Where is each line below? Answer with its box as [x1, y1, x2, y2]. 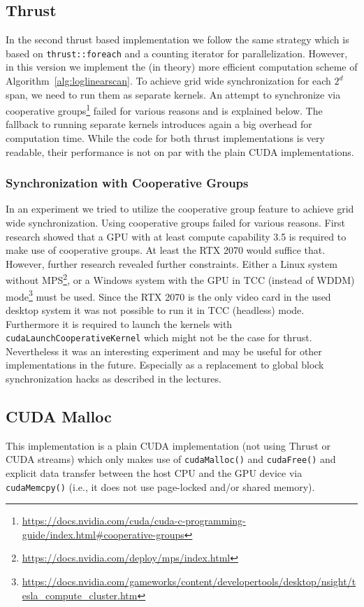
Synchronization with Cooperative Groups [6, 174, 249, 192]
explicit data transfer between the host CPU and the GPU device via [6, 466, 303, 480]
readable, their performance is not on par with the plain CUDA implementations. [6, 144, 354, 159]
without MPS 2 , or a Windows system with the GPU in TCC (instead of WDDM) [6, 271, 355, 287]
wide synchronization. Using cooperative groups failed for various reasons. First [6, 215, 345, 230]
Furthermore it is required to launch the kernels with [6, 316, 233, 331]
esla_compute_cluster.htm [22, 587, 138, 602]
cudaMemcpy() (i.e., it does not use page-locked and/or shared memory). [6, 479, 315, 494]
